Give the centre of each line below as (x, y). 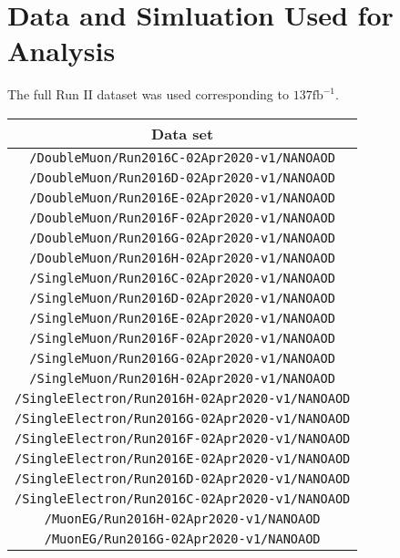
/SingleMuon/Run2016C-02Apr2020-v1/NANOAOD (182, 278)
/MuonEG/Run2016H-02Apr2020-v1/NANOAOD (182, 518)
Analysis (62, 51)
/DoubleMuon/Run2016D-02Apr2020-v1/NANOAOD (182, 177)
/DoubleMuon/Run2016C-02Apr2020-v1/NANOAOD (182, 157)
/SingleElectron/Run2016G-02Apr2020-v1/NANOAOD (183, 418)
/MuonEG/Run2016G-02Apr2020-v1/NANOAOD (182, 538)
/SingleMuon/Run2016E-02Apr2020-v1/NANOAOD (182, 318)
